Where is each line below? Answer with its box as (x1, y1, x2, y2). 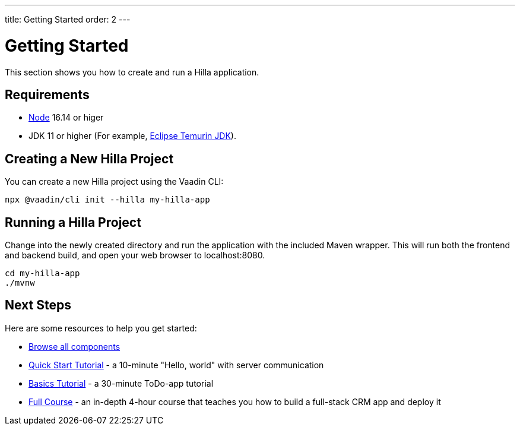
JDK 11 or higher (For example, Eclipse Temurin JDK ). (28, 131, 236, 141)
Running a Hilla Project (5, 214, 141, 230)
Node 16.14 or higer (28, 112, 104, 123)
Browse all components (28, 341, 121, 352)
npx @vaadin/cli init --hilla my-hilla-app (5, 195, 210, 205)
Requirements (5, 87, 90, 102)
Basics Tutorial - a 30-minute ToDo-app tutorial (28, 378, 214, 388)
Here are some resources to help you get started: (5, 322, 197, 333)
